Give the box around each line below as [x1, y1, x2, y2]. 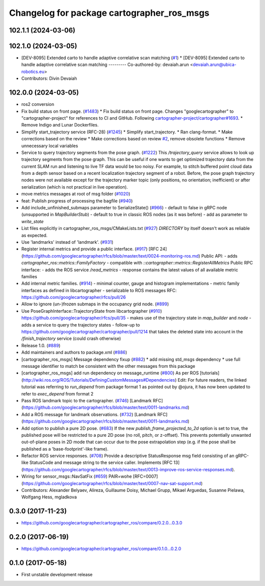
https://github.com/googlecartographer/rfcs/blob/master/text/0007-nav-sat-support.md [23, 480, 201, 486]
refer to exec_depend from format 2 [21, 391, 94, 396]
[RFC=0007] [132, 473, 158, 480]
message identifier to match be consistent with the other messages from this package [21, 363, 196, 369]
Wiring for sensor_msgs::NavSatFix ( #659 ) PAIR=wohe [21, 473, 132, 480]
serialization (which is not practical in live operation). [21, 184, 128, 190]
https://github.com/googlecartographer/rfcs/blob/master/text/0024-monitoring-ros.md [23, 253, 199, 259]
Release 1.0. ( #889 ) [21, 342, 61, 348]
